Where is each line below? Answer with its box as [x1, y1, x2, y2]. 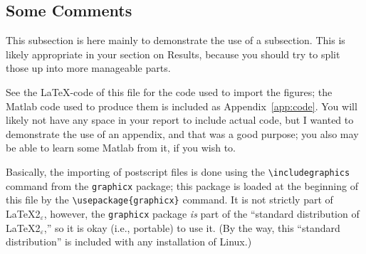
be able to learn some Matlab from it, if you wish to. [6, 140, 236, 155]
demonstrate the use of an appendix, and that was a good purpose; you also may [6, 126, 359, 141]
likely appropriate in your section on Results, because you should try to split [6, 46, 340, 61]
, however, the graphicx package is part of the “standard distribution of [43, 206, 360, 221]
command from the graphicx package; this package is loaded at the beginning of [6, 178, 358, 193]
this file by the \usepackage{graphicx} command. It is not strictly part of [6, 192, 333, 207]
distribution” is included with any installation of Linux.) [6, 234, 252, 249]
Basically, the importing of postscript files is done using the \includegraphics [6, 164, 350, 179]
